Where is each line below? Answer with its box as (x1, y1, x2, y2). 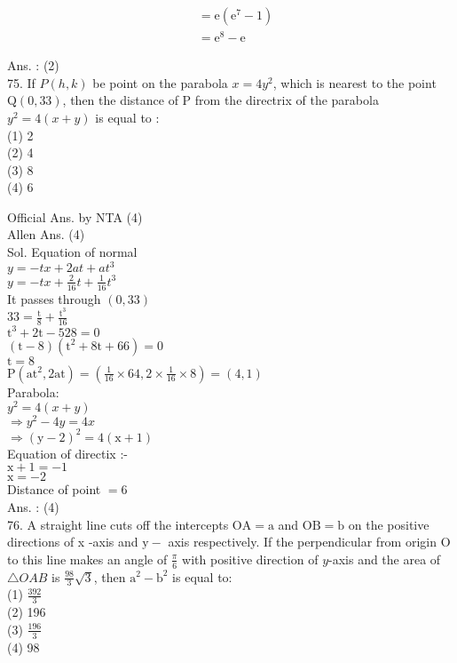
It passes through (7, 289, 101, 308)
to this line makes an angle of (7, 549, 168, 568)
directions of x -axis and (7, 532, 138, 551)
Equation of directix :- (7, 443, 128, 462)
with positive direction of (182, 549, 319, 568)
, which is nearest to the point (272, 73, 437, 92)
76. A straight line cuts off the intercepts (7, 515, 229, 533)
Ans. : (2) (7, 56, 59, 75)
